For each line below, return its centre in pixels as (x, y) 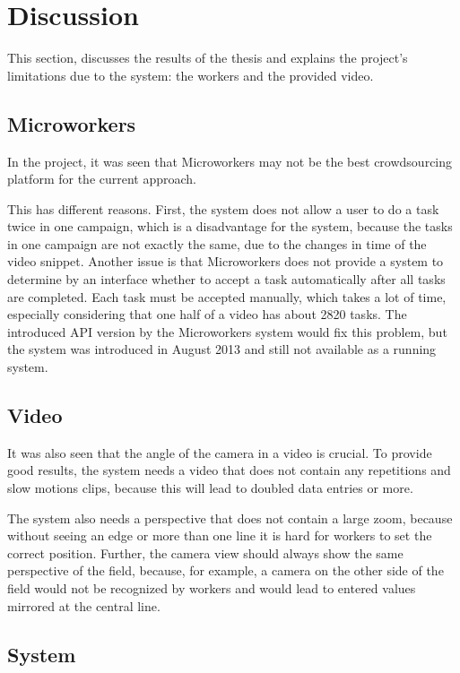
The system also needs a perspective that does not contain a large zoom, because (230, 518)
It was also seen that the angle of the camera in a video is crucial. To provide (220, 452)
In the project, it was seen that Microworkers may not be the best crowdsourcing (230, 161)
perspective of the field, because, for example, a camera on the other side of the (226, 570)
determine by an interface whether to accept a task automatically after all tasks (226, 279)
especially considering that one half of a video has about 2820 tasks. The (207, 314)
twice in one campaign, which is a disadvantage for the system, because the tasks (230, 226)
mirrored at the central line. (84, 605)
